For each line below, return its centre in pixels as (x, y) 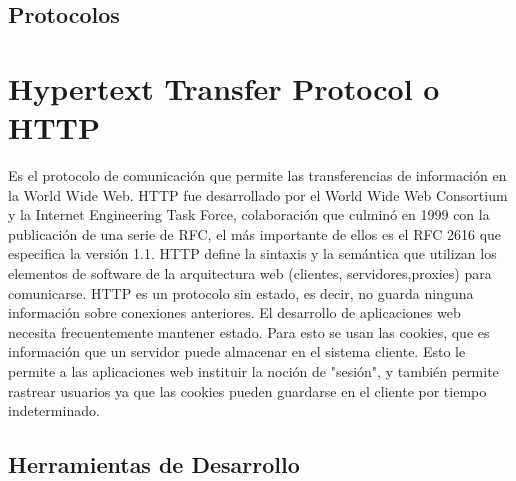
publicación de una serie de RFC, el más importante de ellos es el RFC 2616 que (255, 233)
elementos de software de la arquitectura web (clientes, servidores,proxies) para (250, 273)
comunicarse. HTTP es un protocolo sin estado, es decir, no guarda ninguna (241, 292)
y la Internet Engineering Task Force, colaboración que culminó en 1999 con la (249, 214)
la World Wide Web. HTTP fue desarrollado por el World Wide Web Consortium (258, 194)
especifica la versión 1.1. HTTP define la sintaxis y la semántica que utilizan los (252, 253)
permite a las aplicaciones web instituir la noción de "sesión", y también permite (253, 371)
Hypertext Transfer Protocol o (224, 87)
